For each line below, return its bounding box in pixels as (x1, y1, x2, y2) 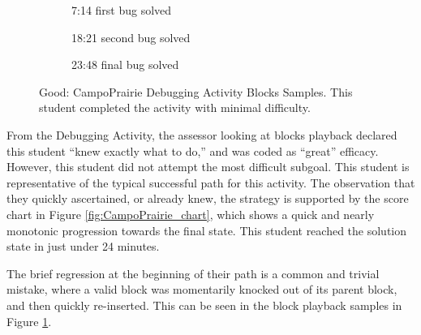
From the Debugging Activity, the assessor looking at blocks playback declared (6, 126, 397, 143)
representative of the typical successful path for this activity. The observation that (6, 174, 415, 191)
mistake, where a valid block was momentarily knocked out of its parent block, (6, 281, 397, 298)
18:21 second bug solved (71, 28, 191, 45)
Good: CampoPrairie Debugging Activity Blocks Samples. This (39, 83, 353, 100)
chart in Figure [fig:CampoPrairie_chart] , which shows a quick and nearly (6, 205, 375, 222)
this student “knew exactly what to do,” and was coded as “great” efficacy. (6, 142, 379, 159)
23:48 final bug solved (71, 56, 179, 73)
